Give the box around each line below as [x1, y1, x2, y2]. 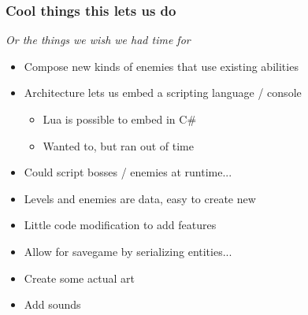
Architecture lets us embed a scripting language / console [24, 84, 302, 101]
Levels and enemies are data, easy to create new [24, 190, 256, 206]
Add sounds [24, 296, 81, 313]
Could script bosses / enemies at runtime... [24, 164, 232, 180]
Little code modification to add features [24, 217, 217, 233]
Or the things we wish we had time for [6, 31, 191, 48]
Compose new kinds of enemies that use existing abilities [24, 57, 299, 74]
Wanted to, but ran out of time [43, 137, 194, 154]
